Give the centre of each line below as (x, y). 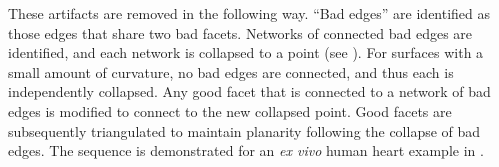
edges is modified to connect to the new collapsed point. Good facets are (230, 110)
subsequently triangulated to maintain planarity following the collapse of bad (244, 130)
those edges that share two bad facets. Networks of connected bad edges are (240, 32)
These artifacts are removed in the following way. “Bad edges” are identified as (249, 13)
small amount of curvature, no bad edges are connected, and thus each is (231, 71)
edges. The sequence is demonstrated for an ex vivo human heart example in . (246, 150)
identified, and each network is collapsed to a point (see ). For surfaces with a (246, 52)
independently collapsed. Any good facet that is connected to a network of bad (249, 91)
